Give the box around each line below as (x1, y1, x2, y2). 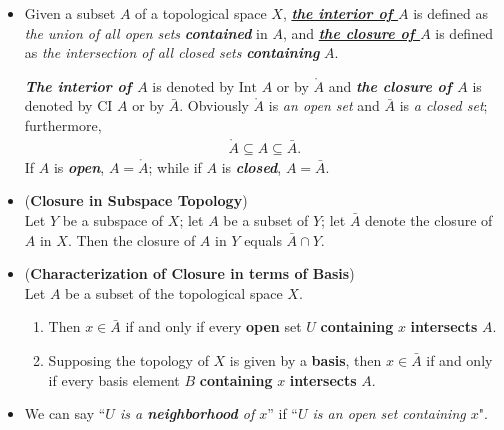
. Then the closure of (67, 229, 196, 250)
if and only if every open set (125, 316, 302, 337)
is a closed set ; (399, 95, 488, 116)
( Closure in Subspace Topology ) (24, 190, 248, 211)
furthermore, (24, 114, 102, 135)
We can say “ (24, 403, 106, 424)
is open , (53, 156, 105, 177)
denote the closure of (365, 210, 493, 230)
